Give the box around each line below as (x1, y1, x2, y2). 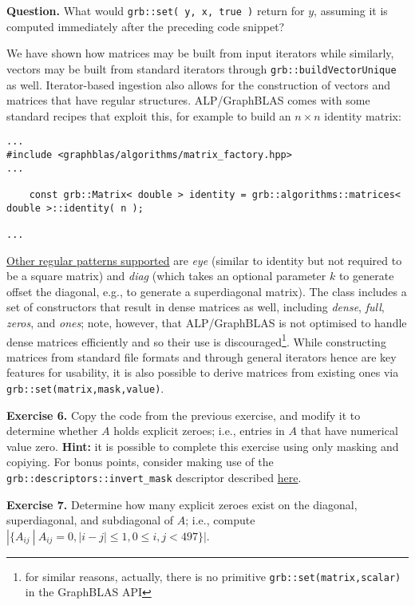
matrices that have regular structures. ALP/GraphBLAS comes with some (6, 92, 370, 109)
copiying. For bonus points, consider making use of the (6, 453, 274, 470)
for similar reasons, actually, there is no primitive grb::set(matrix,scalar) (25, 567, 401, 584)
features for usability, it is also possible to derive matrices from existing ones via (6, 364, 399, 381)
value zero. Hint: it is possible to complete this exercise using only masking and (6, 437, 399, 454)
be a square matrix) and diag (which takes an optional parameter (6, 267, 326, 284)
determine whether (6, 422, 98, 439)
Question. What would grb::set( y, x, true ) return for (6, 2, 305, 18)
